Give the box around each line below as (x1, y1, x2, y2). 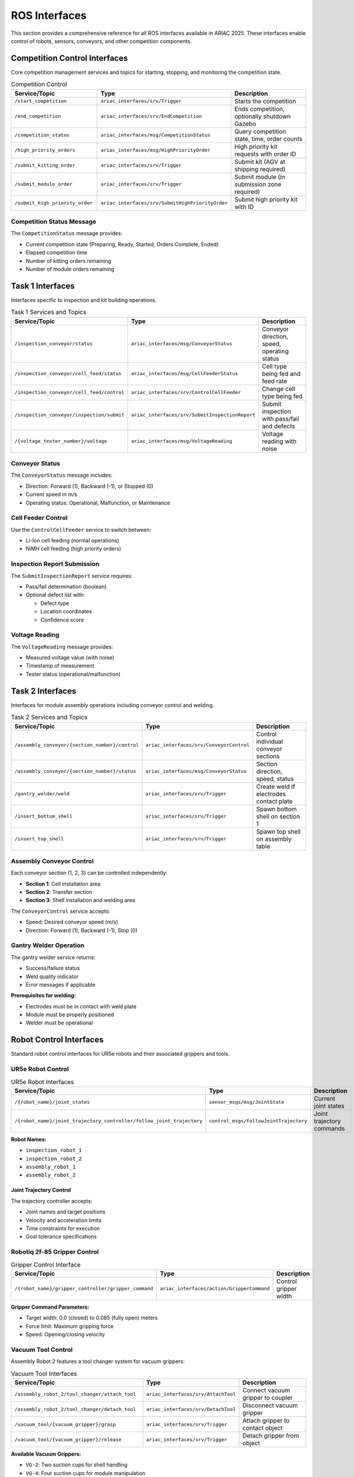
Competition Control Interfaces (11, 53, 128, 63)
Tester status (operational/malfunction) (25, 671, 121, 678)
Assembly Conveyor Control (11, 857, 94, 865)
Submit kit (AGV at (234, 157, 286, 165)
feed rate (261, 377, 287, 385)
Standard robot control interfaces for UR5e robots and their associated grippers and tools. (11, 1050, 230, 1058)
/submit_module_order (14, 181, 73, 187)
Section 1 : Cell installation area (25, 880, 101, 887)
